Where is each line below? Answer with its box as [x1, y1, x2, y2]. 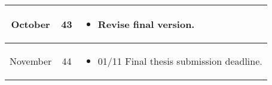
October [11, 17, 50, 31]
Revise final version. [97, 17, 195, 31]
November [10, 54, 52, 68]
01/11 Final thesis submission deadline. [97, 54, 262, 68]
